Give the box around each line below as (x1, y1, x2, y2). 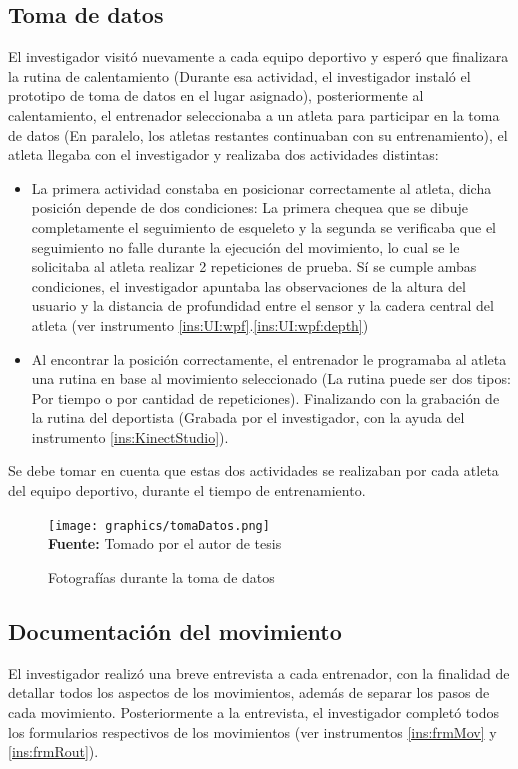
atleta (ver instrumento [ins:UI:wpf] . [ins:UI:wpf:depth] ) (31, 314, 369, 335)
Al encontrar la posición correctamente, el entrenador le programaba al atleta (31, 348, 507, 369)
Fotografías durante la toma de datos (48, 566, 275, 587)
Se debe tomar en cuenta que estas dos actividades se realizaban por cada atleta (8, 460, 499, 481)
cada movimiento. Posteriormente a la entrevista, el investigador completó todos (8, 701, 500, 722)
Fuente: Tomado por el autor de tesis (48, 533, 282, 554)
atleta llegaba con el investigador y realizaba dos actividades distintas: (8, 144, 439, 165)
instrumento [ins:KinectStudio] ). (31, 426, 229, 447)
